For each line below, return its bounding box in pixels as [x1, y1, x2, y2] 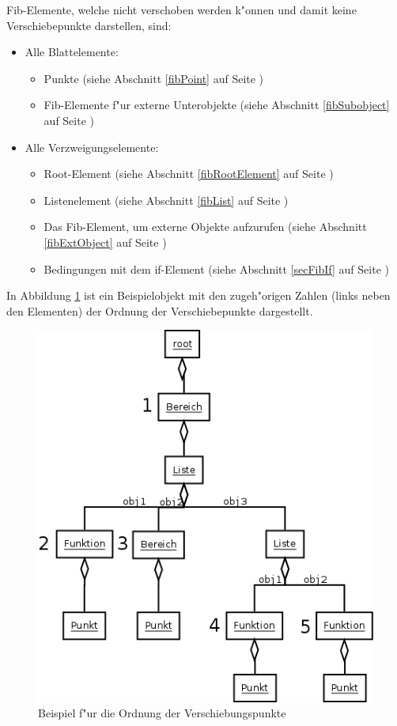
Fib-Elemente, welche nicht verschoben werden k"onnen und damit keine [6, 2, 357, 17]
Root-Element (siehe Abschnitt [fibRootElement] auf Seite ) [43, 165, 334, 182]
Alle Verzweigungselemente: [25, 138, 159, 155]
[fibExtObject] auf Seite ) [43, 233, 167, 250]
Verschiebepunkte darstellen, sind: [6, 17, 172, 33]
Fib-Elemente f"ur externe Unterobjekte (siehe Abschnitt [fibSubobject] [43, 96, 390, 113]
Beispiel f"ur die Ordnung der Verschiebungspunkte [38, 705, 286, 721]
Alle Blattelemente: [25, 43, 119, 60]
